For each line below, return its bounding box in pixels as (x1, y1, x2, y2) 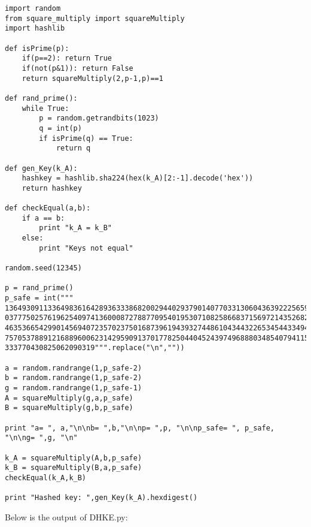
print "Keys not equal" (39, 243, 133, 252)
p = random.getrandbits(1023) (39, 114, 159, 123)
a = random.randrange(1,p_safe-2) (5, 363, 142, 372)
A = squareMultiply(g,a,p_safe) (5, 393, 133, 402)
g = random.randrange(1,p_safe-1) (5, 383, 142, 392)
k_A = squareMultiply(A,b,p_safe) (5, 453, 142, 462)
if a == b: (22, 213, 65, 222)
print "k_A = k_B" (39, 224, 112, 233)
